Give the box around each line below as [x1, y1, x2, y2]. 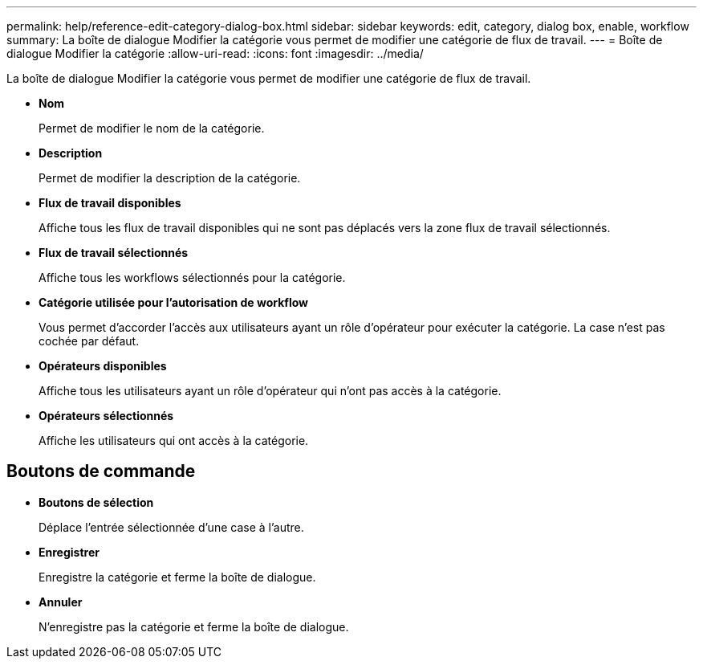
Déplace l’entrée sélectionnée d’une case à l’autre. [39, 520, 304, 534]
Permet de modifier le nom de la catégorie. [39, 121, 265, 135]
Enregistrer [39, 545, 100, 559]
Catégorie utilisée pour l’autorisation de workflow [39, 296, 308, 309]
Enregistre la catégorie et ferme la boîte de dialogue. [39, 569, 316, 584]
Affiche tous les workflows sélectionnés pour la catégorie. [39, 271, 346, 284]
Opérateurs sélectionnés [39, 409, 174, 422]
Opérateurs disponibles [39, 359, 167, 373]
